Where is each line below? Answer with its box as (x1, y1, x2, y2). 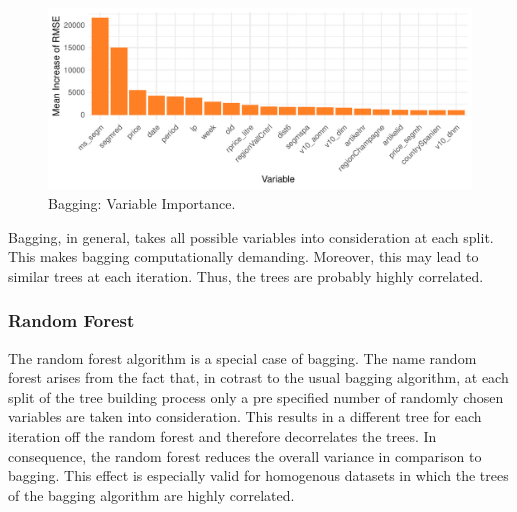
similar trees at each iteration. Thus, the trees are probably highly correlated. (8, 265, 484, 286)
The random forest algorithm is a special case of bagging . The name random (8, 347, 477, 368)
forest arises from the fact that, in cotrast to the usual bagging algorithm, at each (8, 367, 509, 388)
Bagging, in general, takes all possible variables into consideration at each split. (8, 226, 494, 247)
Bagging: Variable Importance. (48, 192, 236, 213)
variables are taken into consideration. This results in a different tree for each (8, 406, 482, 427)
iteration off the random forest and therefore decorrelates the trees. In (8, 425, 437, 446)
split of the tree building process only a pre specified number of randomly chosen (8, 386, 504, 407)
